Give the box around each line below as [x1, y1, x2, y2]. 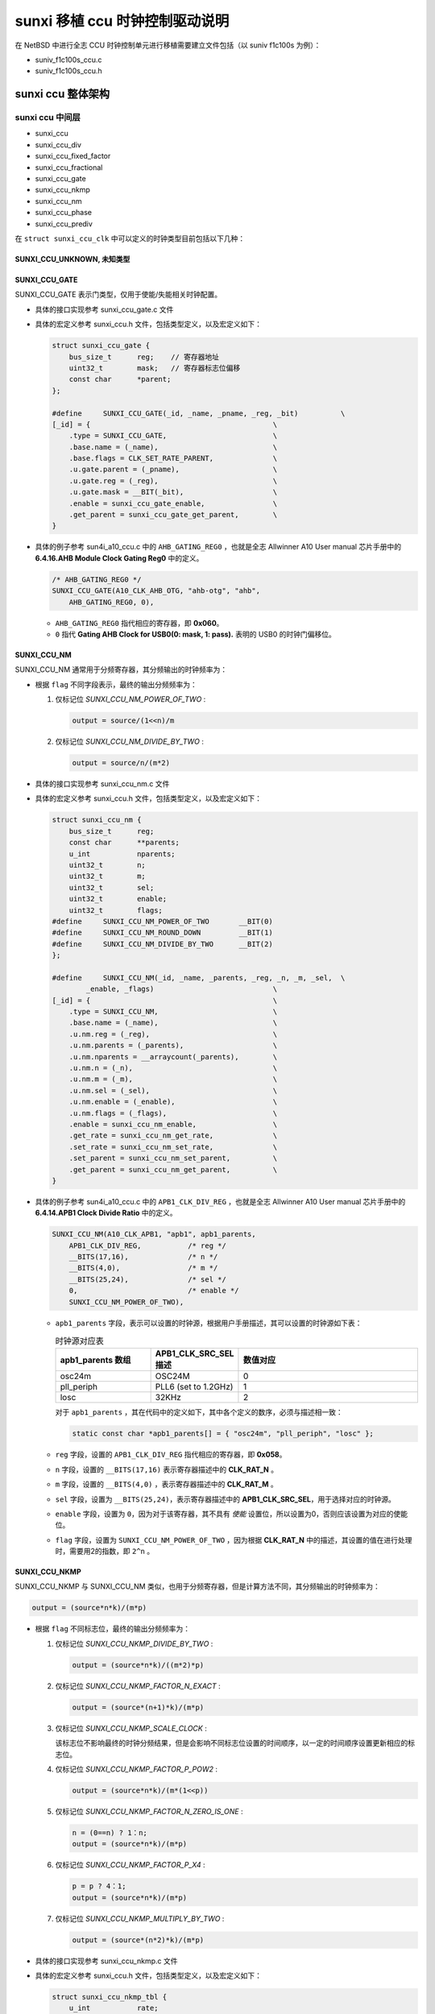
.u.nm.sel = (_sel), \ [68, 1086, 278, 1095]
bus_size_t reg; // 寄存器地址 [68, 352, 219, 362]
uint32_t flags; [68, 905, 163, 914]
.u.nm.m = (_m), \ [68, 1075, 278, 1084]
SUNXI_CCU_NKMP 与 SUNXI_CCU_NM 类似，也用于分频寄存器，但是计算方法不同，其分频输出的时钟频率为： [14, 1581, 380, 1591]
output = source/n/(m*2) [72, 758, 171, 768]
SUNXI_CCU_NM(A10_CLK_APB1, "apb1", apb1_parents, [52, 1229, 257, 1239]
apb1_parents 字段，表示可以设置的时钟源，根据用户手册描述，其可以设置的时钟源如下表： [55, 1318, 362, 1328]
